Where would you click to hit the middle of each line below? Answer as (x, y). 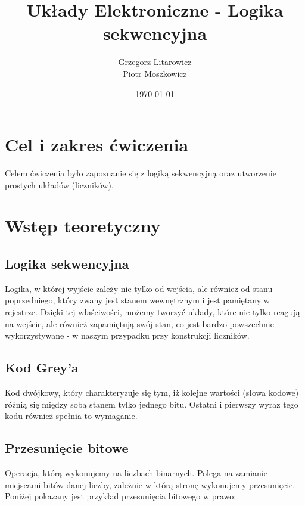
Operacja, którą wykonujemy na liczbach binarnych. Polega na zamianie (136, 472)
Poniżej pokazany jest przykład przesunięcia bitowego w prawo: (121, 496)
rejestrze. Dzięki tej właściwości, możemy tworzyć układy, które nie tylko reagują (152, 311)
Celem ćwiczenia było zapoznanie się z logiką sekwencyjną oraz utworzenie (141, 173)
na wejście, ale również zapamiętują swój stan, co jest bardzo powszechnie (139, 323)
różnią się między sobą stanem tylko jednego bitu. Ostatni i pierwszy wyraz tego (152, 404)
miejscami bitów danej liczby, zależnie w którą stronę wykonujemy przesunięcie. (150, 484)
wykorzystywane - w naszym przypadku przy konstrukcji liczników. (127, 335)
